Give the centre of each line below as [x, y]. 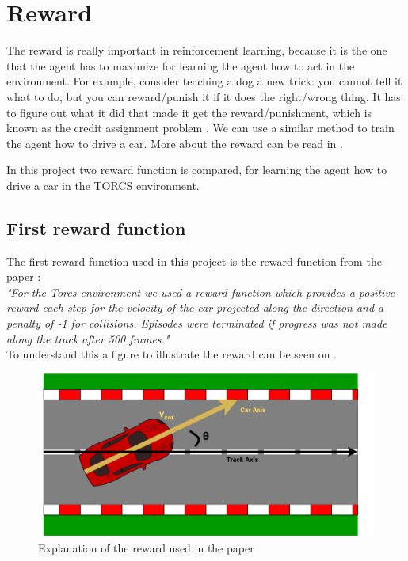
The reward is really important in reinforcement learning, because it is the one [197, 50]
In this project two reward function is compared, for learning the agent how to [197, 170]
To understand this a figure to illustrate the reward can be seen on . [172, 354]
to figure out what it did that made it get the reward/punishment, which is [189, 112]
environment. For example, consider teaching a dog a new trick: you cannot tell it [204, 81]
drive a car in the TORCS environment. [103, 185]
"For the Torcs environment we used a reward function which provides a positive [201, 292]
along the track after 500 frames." [88, 338]
